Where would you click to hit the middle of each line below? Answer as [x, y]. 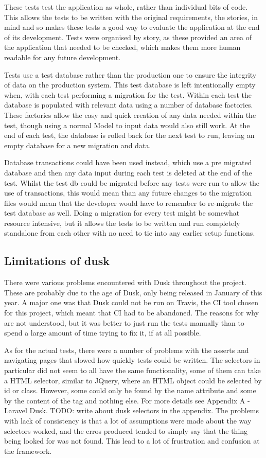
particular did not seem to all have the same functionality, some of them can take [132, 370]
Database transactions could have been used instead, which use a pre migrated [128, 162]
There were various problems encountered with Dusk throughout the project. [125, 282]
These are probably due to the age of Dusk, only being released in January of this [133, 292]
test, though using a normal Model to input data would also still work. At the [127, 125]
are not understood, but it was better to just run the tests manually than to [124, 322]
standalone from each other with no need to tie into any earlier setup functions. [130, 233]
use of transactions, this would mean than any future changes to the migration [128, 193]
